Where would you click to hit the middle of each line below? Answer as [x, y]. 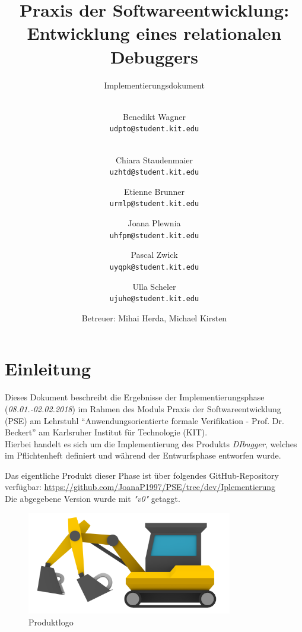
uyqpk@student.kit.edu [154, 267]
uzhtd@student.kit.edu [154, 173]
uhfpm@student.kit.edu [154, 236]
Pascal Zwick [154, 255]
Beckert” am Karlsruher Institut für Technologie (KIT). [106, 432]
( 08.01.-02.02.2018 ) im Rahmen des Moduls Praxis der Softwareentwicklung [143, 408]
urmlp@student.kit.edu [154, 204]
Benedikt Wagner [154, 116]
